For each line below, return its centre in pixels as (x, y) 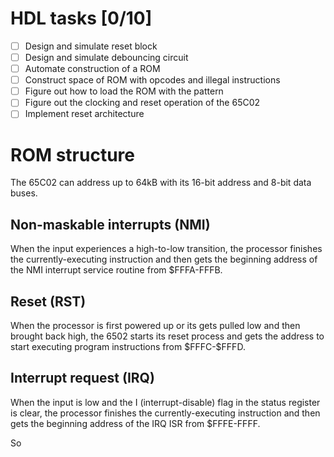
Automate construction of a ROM (92, 69)
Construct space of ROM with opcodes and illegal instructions (152, 80)
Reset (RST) (48, 301)
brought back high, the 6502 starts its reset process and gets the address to (167, 336)
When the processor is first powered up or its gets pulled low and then (155, 325)
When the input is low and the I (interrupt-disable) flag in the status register (165, 402)
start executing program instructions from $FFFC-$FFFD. (128, 346)
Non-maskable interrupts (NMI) (110, 224)
